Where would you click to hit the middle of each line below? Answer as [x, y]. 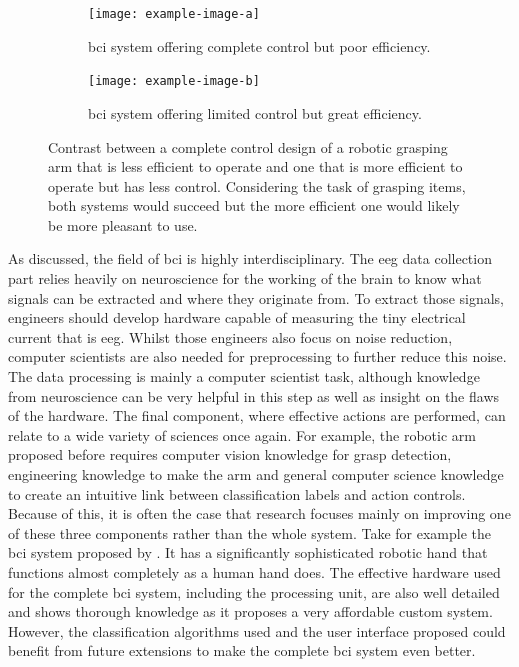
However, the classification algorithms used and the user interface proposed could [257, 630]
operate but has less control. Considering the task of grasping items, [257, 185]
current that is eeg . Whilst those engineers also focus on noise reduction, [230, 336]
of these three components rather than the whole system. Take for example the [250, 532]
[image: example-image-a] [174, 14]
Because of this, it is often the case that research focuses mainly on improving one [259, 513]
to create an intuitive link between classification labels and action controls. [237, 493]
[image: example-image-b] [174, 81]
